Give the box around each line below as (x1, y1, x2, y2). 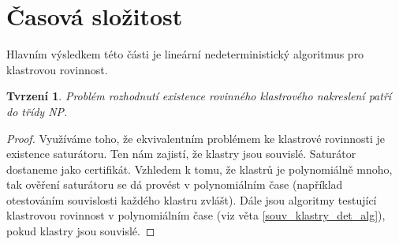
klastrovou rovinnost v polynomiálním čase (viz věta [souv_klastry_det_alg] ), (6, 207, 386, 223)
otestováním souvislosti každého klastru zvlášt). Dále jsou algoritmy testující (6, 191, 377, 208)
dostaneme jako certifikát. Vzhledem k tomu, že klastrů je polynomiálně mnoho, (6, 160, 393, 177)
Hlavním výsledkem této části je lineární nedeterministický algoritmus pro (6, 46, 364, 62)
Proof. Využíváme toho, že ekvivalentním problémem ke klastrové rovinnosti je (6, 130, 386, 146)
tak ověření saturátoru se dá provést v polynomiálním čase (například (6, 176, 343, 193)
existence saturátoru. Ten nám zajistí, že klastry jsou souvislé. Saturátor (6, 145, 356, 162)
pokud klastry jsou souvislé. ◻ (6, 223, 155, 239)
